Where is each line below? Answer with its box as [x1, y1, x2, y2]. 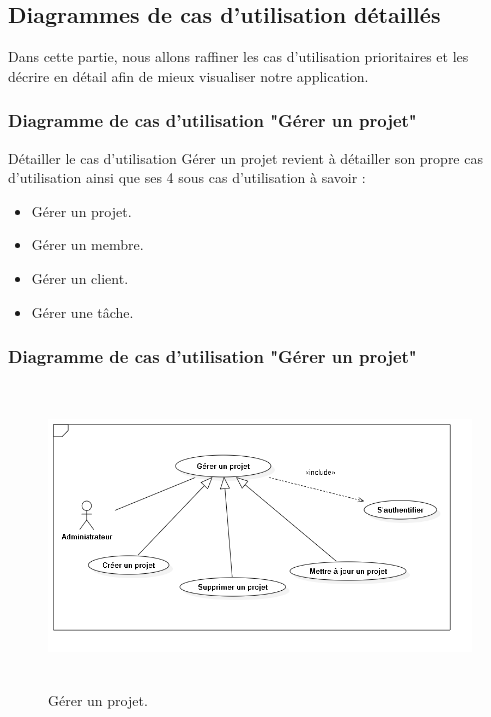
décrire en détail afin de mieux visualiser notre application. [8, 65, 369, 86]
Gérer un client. [31, 267, 129, 288]
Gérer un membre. [31, 234, 144, 255]
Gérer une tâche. [31, 301, 134, 322]
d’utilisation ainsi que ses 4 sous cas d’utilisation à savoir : [8, 167, 366, 188]
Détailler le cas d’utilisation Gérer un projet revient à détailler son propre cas [8, 147, 483, 168]
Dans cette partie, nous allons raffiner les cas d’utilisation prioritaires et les [8, 46, 469, 67]
